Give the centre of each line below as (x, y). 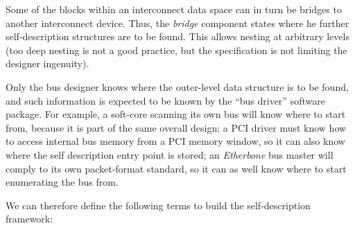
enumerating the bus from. (62, 182)
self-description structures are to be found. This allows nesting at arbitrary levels (177, 36)
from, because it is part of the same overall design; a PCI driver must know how (176, 127)
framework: (29, 219)
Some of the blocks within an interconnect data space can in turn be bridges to (174, 9)
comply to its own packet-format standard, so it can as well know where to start (176, 168)
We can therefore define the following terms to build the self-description (158, 205)
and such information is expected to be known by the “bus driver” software (165, 100)
